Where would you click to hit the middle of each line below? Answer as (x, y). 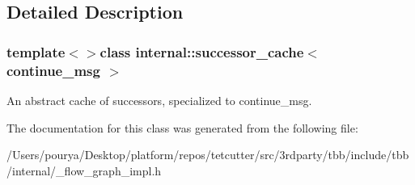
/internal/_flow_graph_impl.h (84, 170)
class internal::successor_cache (202, 51)
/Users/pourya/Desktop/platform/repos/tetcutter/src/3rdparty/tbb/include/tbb (208, 155)
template (36, 51)
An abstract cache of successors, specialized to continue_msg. (159, 100)
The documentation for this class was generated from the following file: (182, 127)
